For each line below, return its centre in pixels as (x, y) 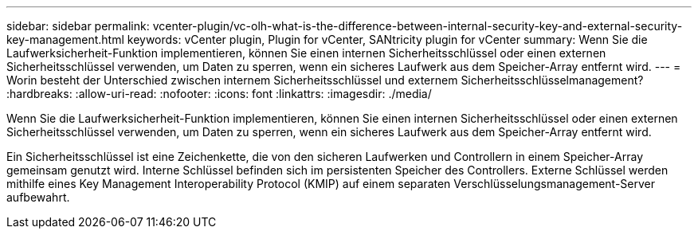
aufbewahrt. (38, 197)
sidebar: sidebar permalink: (78, 26)
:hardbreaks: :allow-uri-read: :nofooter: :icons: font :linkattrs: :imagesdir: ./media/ (219, 94)
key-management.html (65, 39)
